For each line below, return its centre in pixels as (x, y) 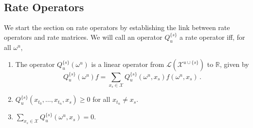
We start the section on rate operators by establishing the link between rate (117, 27)
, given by (234, 64)
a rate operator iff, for (212, 37)
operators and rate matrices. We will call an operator (83, 37)
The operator (35, 64)
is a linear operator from (128, 64)
